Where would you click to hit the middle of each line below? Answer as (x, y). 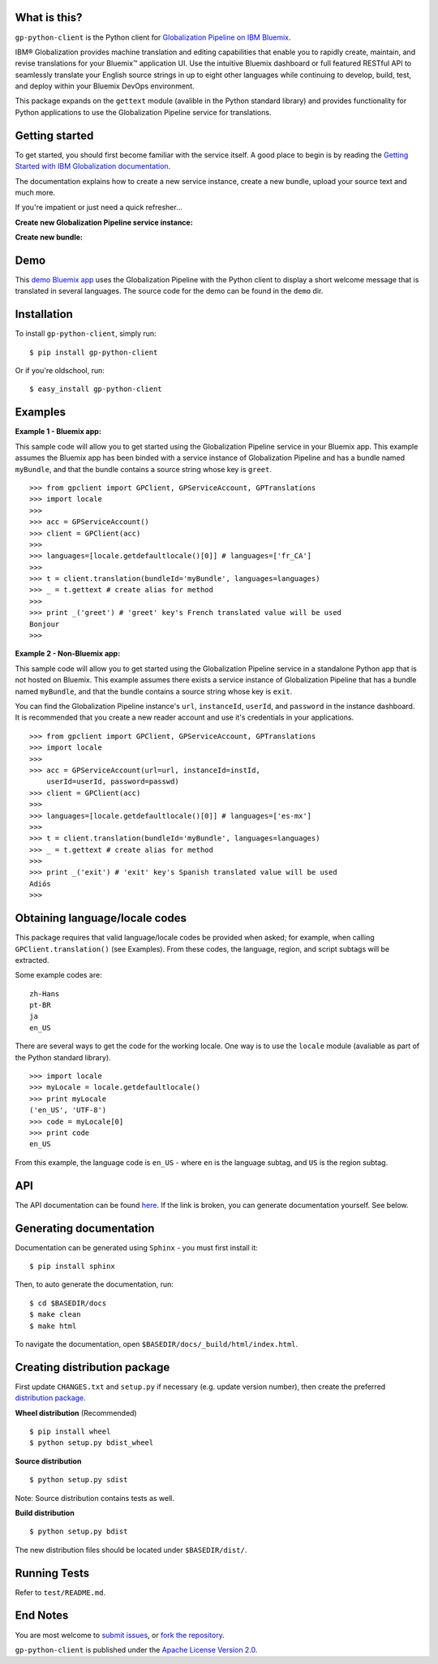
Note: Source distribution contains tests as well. (94, 1498)
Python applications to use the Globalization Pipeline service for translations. (143, 112)
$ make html (53, 1326)
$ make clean (55, 1315)
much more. (35, 192)
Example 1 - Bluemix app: (58, 432)
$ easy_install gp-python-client (96, 389)
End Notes (42, 1616)
